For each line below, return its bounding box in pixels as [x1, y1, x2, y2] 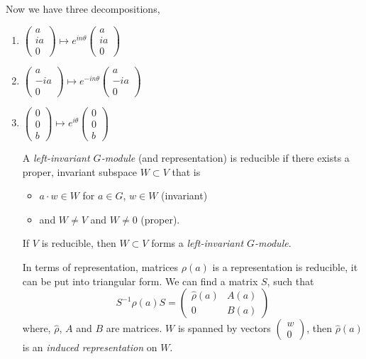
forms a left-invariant [151, 236, 244, 250]
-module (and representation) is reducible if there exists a [101, 150, 350, 165]
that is [172, 164, 201, 179]
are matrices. [106, 321, 162, 336]
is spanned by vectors [177, 321, 271, 336]
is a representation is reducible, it [212, 260, 358, 275]
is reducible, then [41, 236, 116, 250]
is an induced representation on [22, 340, 157, 355]
